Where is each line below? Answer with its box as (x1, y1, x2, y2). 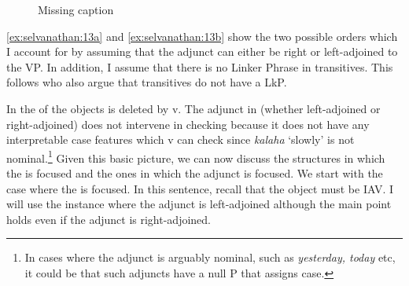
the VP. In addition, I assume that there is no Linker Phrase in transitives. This (6, 58, 393, 75)
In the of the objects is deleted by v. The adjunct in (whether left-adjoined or (6, 100, 381, 116)
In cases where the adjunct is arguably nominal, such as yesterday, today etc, (24, 249, 396, 266)
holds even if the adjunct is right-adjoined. (6, 211, 212, 227)
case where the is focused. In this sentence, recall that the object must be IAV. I (6, 180, 394, 196)
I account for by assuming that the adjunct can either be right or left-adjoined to (6, 43, 398, 60)
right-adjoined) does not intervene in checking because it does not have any (6, 115, 370, 132)
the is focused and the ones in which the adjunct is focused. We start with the (6, 165, 383, 181)
